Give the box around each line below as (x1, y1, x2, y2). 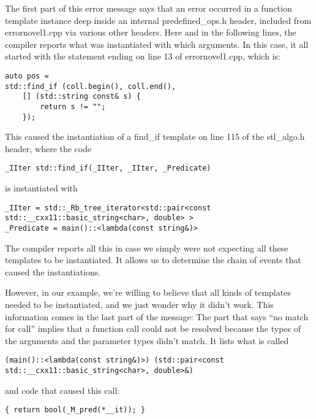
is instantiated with (5, 182, 78, 194)
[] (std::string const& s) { (22, 92, 141, 101)
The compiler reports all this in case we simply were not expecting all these (5, 241, 288, 254)
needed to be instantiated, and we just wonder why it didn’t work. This (5, 298, 274, 311)
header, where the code (5, 142, 92, 155)
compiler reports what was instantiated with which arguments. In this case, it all (5, 37, 309, 50)
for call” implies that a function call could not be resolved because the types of (5, 322, 301, 335)
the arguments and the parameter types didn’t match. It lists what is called (5, 334, 289, 347)
